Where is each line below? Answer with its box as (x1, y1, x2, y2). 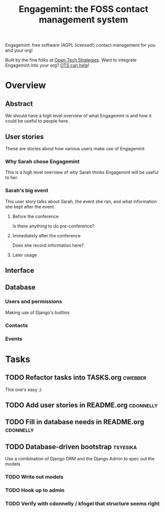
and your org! (5, 47, 33, 53)
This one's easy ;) (5, 387, 42, 393)
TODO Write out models (5, 474, 64, 481)
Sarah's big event (5, 187, 49, 194)
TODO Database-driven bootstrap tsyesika (5, 442, 137, 451)
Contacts (5, 322, 28, 329)
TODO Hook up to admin (5, 487, 65, 494)
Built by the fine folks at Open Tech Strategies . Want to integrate (5, 57, 137, 63)
